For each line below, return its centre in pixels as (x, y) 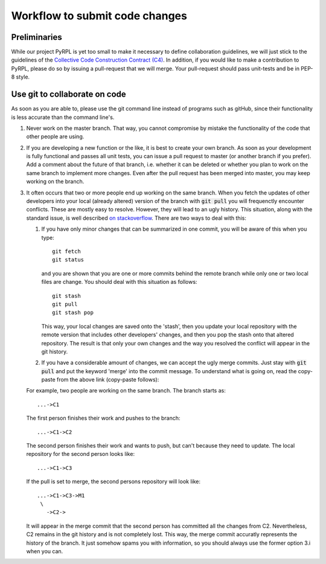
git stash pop (73, 313)
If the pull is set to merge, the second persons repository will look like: (113, 482)
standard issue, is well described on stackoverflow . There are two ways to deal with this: (136, 218)
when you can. (45, 551)
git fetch (66, 252)
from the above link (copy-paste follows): (108, 380)
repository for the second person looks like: (81, 454)
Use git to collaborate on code (69, 95)
